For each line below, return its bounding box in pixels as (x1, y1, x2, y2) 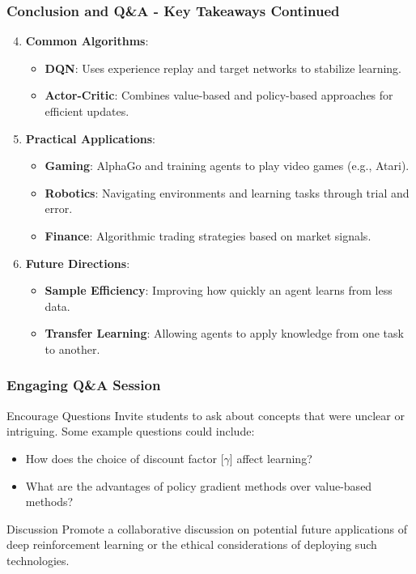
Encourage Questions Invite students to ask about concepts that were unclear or (6, 406, 405, 423)
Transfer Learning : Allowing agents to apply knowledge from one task (45, 325, 404, 342)
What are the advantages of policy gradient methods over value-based (25, 477, 372, 494)
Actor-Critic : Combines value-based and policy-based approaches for (45, 87, 393, 104)
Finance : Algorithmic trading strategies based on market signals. (45, 227, 371, 244)
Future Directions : (25, 254, 130, 271)
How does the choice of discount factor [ (25, 449, 224, 466)
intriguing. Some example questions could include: (6, 423, 255, 440)
